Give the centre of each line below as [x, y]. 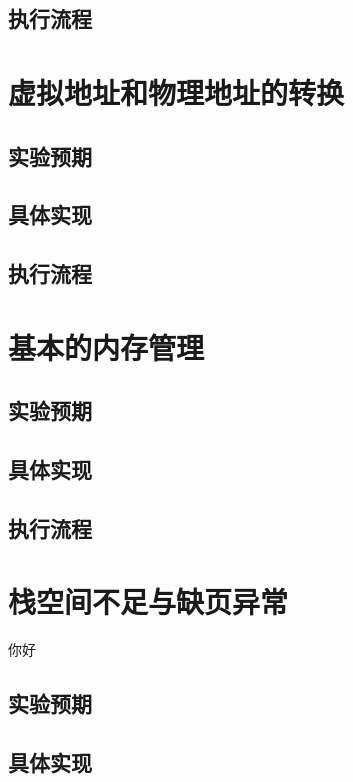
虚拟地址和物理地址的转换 [176, 91]
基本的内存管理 [106, 346]
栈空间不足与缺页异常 [148, 601]
